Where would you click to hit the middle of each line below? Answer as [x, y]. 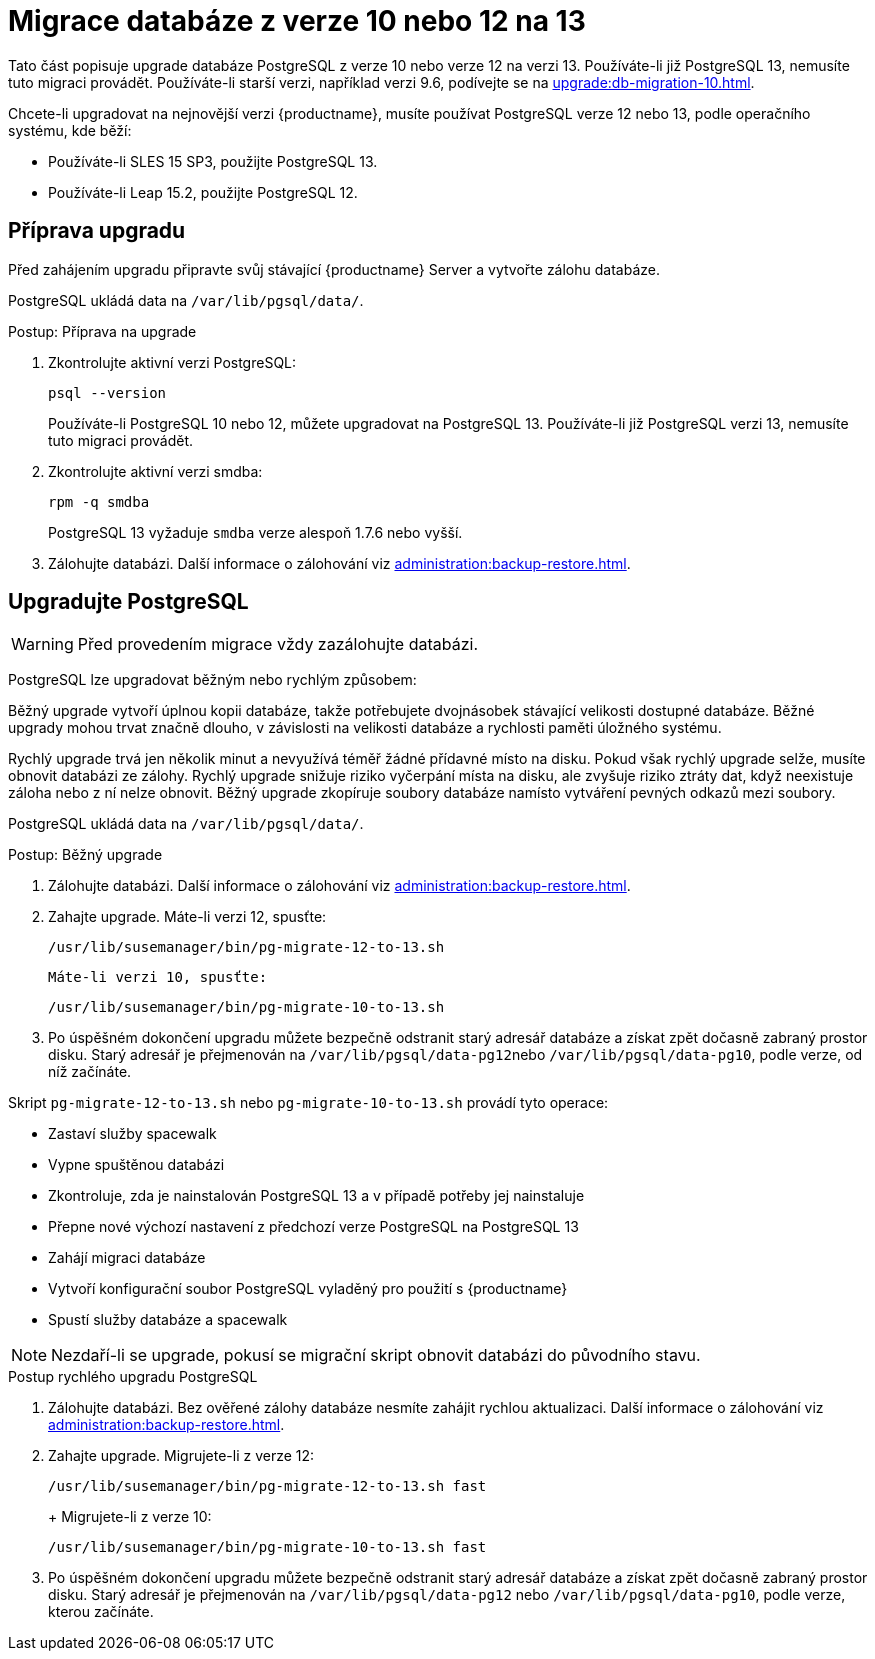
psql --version [107, 392]
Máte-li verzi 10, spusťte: [158, 977]
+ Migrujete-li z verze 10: [130, 1517]
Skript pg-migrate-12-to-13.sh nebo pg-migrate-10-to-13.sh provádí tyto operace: [308, 1103]
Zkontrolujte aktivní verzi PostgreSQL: [172, 362]
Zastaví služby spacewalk [132, 1134]
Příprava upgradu [97, 231]
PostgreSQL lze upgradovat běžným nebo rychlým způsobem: [212, 680]
